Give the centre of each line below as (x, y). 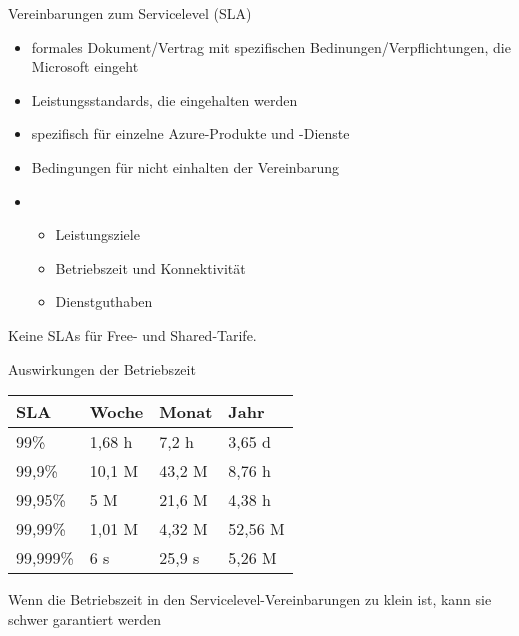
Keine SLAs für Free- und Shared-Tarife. (132, 334)
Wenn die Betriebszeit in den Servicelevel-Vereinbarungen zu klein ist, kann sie (250, 599)
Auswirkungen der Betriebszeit (102, 368)
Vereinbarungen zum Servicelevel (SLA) (130, 13)
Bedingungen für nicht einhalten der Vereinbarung (185, 166)
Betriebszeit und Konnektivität (150, 267)
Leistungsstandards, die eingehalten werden (164, 99)
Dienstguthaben (104, 301)
